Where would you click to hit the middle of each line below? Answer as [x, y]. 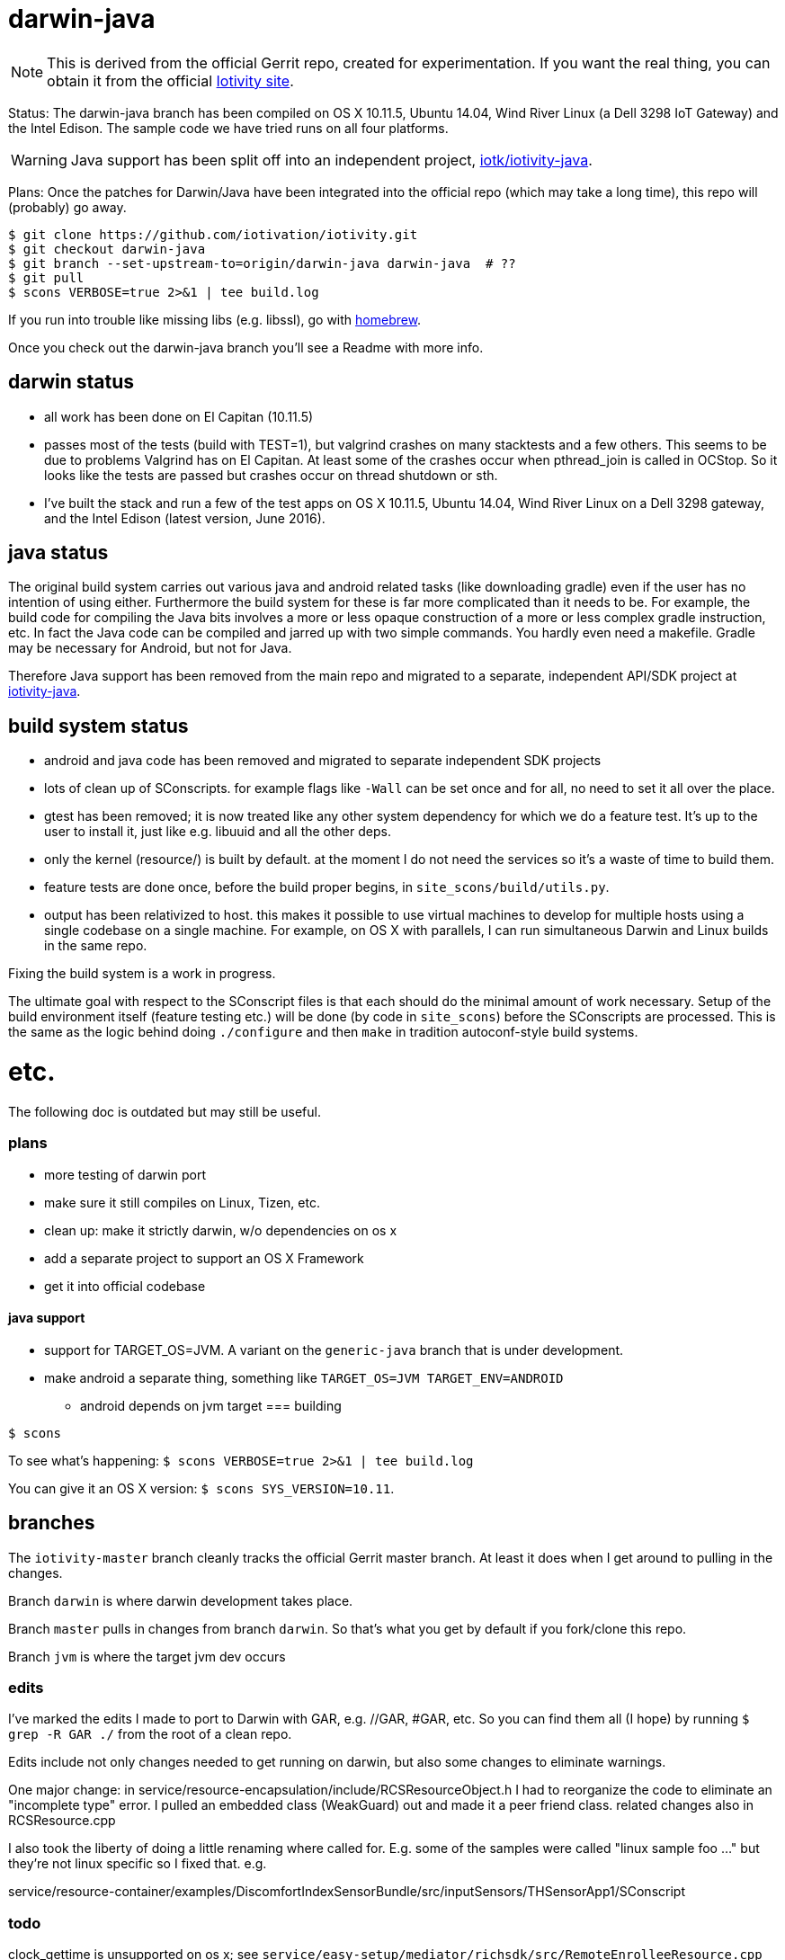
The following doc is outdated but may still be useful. [165, 1111]
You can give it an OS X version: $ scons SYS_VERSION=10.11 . [201, 1488]
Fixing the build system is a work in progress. [142, 974]
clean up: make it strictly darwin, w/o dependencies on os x [221, 1230]
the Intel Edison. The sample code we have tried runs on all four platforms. [228, 128]
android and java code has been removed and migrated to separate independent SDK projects [323, 761]
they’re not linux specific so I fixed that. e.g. [138, 1864]
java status [58, 553]
